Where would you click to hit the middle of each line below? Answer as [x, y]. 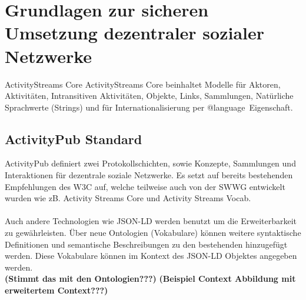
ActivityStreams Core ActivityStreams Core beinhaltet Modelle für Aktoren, [143, 84]
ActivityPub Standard [74, 139]
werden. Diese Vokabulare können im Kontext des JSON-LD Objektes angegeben [151, 256]
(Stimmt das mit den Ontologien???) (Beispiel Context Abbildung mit [150, 279]
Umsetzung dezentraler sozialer [135, 33]
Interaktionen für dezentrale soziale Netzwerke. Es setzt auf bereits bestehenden [149, 175]
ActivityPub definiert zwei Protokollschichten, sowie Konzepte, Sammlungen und [150, 163]
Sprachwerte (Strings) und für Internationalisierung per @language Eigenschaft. [149, 107]
